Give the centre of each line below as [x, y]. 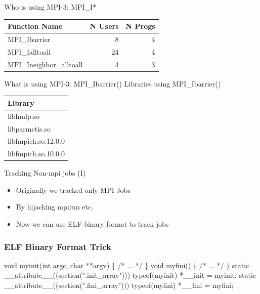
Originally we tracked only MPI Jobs [73, 190]
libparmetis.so [29, 128]
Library [21, 102]
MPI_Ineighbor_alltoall [45, 64]
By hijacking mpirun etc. [55, 207]
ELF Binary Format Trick [58, 246]
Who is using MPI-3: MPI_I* [50, 7]
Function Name [35, 26]
